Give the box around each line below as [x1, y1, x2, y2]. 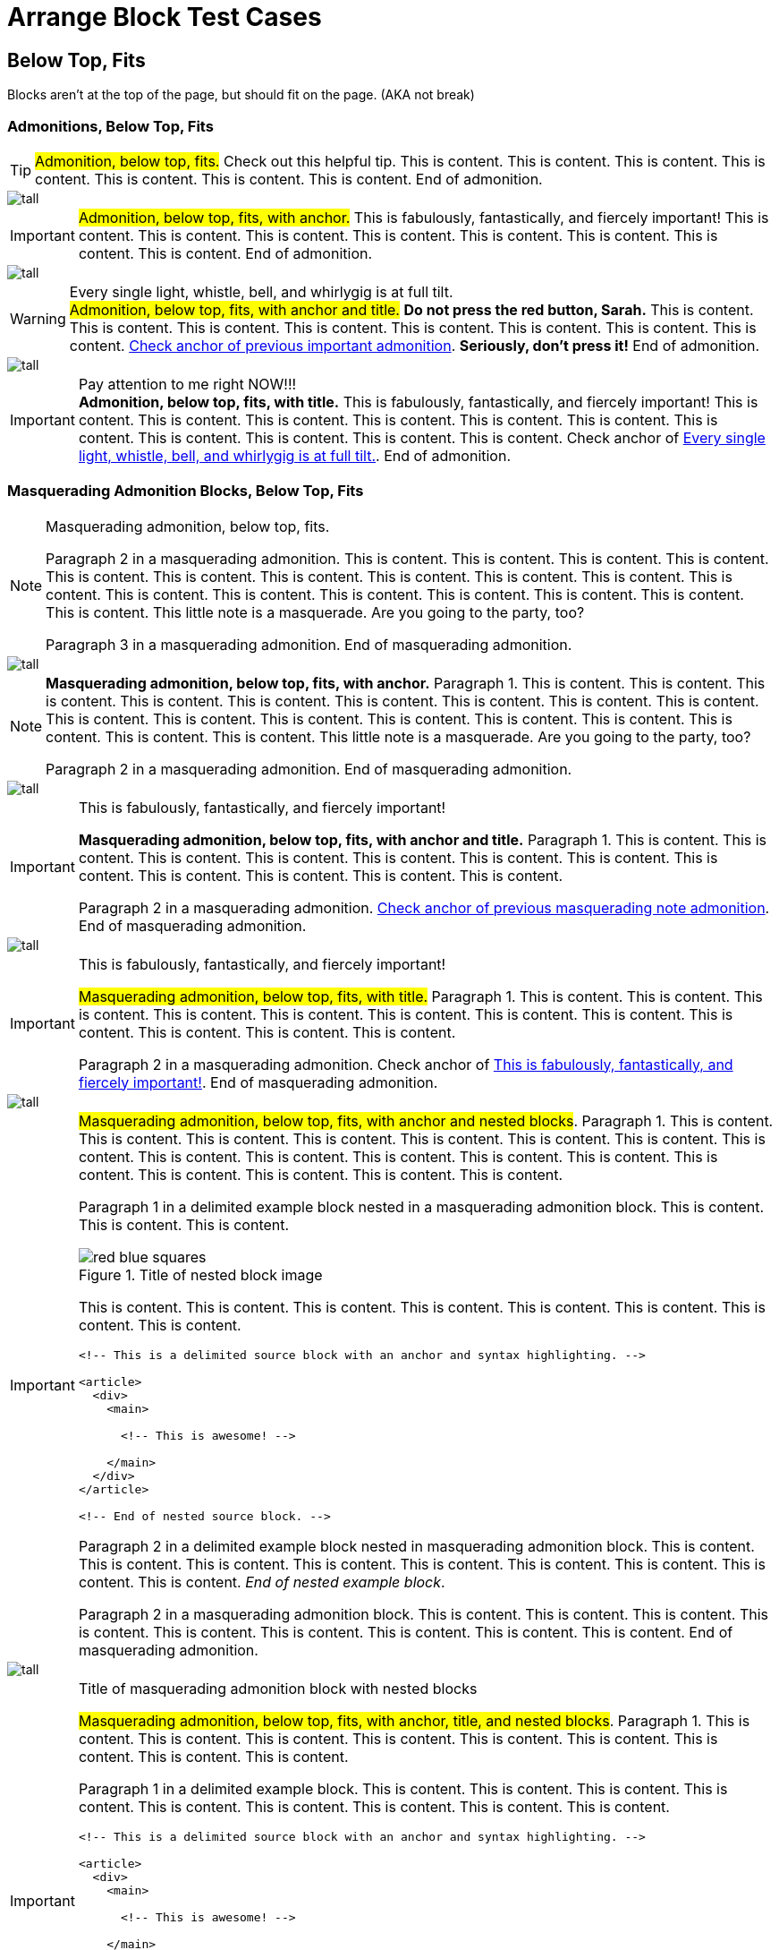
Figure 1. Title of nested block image [78, 1265, 323, 1284]
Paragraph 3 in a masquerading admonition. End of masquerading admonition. [46, 635, 572, 654]
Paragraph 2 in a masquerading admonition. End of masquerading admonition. [46, 759, 572, 778]
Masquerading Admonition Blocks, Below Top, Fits [7, 482, 364, 500]
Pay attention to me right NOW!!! [78, 374, 297, 393]
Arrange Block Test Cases [7, 2, 322, 32]
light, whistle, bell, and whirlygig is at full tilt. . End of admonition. [78, 446, 512, 465]
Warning [10, 309, 66, 328]
